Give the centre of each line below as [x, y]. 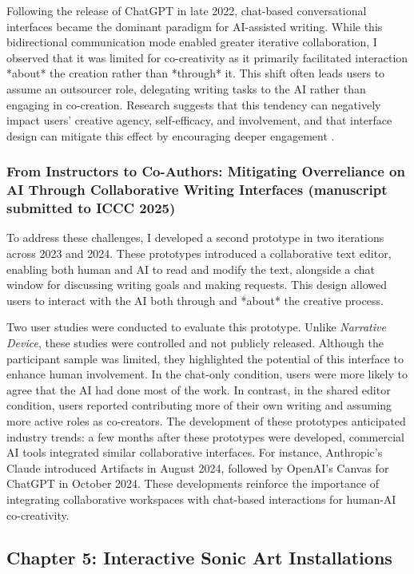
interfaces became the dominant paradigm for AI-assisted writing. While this [195, 26]
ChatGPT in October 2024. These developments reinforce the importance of [193, 483]
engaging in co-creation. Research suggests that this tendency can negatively [194, 104]
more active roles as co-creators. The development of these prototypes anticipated [206, 420]
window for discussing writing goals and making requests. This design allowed [197, 285]
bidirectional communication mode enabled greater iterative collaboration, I [192, 42]
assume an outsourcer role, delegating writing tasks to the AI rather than [186, 88]
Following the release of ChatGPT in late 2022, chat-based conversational [187, 10]
